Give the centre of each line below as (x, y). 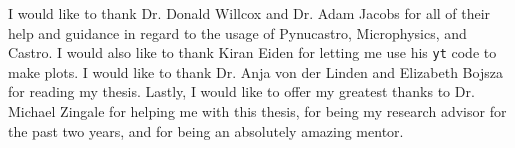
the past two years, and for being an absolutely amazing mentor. (206, 130)
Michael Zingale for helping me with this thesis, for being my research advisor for (257, 111)
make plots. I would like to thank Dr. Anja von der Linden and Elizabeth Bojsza (255, 71)
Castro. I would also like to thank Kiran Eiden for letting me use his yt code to (252, 52)
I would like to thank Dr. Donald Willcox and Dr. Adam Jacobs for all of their (249, 13)
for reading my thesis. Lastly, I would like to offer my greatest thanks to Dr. (241, 91)
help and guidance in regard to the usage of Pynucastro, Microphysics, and (237, 32)
